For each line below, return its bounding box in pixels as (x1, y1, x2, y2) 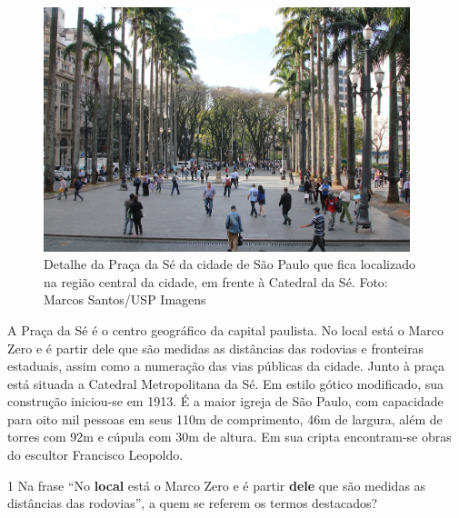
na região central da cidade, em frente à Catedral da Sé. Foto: (44, 272, 388, 291)
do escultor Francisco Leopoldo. (7, 445, 184, 464)
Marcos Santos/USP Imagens (44, 290, 206, 309)
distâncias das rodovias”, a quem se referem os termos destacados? (7, 493, 378, 513)
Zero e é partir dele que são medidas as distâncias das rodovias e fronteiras (7, 338, 424, 357)
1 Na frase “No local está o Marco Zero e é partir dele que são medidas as (7, 475, 426, 494)
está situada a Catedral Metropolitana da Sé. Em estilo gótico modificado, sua (7, 374, 444, 393)
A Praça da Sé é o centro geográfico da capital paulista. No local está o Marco (7, 320, 444, 339)
